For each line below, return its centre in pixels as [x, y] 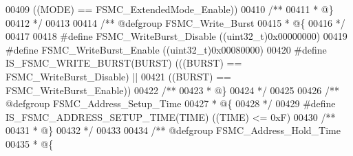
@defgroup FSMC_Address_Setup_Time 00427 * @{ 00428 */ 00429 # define [171, 103]
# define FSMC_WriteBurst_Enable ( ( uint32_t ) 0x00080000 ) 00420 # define [166, 49]
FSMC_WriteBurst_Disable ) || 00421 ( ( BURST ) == [118, 76]
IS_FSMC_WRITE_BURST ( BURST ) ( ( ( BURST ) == [124, 63]
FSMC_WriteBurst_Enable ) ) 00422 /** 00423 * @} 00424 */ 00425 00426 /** [172, 90]
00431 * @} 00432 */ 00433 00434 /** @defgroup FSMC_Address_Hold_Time [173, 130]
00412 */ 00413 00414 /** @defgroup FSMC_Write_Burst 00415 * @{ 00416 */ [175, 22]
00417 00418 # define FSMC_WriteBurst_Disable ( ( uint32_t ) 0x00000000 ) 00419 [176, 36]
